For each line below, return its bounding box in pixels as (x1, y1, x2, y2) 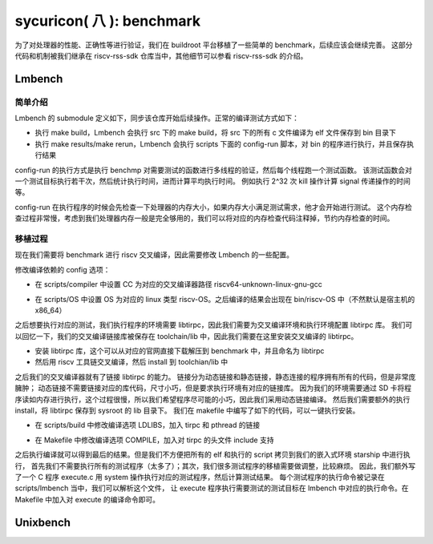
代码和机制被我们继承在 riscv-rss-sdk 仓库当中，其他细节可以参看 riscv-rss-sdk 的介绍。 (14, 50, 308, 60)
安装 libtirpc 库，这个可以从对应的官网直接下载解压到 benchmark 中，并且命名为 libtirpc (34, 346, 325, 356)
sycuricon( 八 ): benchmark (14, 12, 201, 30)
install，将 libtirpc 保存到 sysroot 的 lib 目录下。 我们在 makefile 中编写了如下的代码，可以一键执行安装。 (14, 405, 360, 416)
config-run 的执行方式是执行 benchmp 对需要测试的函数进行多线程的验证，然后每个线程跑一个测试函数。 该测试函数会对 (14, 165, 412, 175)
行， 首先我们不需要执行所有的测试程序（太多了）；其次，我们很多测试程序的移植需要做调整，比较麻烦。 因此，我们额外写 (14, 461, 416, 470)
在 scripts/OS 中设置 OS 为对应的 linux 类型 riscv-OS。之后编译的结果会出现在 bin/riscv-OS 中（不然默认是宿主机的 (34, 294, 415, 304)
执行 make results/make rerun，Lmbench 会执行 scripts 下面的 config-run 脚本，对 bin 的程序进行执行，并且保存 (34, 139, 407, 148)
